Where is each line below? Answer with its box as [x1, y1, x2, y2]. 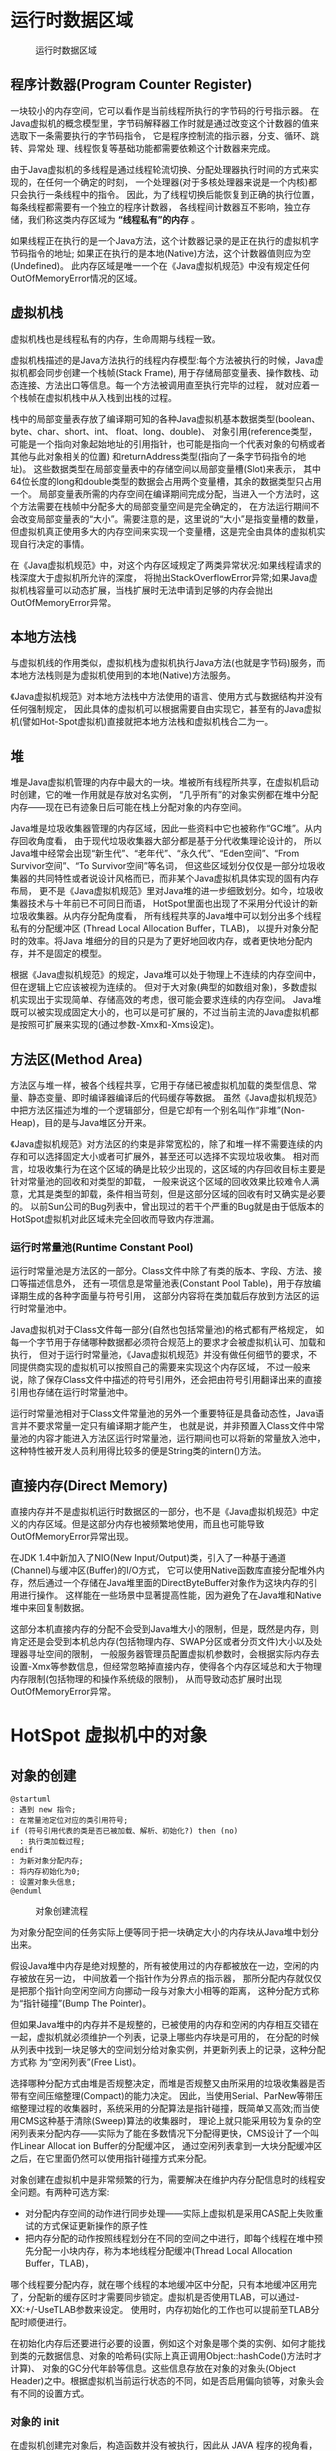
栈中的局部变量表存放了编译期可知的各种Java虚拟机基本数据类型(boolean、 [10, 412, 321, 425]
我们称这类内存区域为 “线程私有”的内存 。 [27, 213, 200, 225]
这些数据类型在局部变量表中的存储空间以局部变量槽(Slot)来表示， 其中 [33, 462, 322, 475]
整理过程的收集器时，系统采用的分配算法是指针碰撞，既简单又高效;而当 [18, 2102, 312, 2115]
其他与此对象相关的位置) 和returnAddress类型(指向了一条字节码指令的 [10, 450, 298, 462]
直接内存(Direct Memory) [10, 1477, 168, 1494]
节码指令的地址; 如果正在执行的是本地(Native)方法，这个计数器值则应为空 [10, 247, 312, 259]
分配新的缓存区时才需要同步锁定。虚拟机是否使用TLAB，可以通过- [27, 2291, 300, 2303]
